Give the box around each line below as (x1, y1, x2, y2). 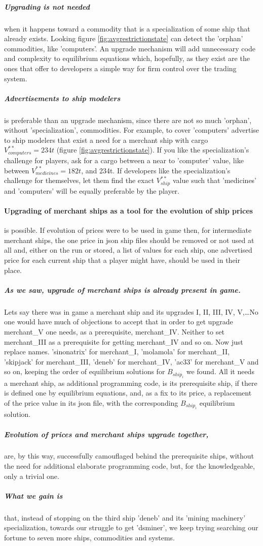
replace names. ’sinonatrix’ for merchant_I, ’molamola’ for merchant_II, (4, 346, 230, 357)
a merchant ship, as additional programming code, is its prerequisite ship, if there (4, 377, 257, 388)
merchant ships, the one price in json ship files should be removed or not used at (4, 234, 254, 245)
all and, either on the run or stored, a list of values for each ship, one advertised (4, 245, 252, 255)
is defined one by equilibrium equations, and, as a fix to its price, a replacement (4, 387, 252, 398)
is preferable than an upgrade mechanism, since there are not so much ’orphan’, (4, 114, 252, 125)
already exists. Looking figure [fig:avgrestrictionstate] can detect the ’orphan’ (4, 33, 243, 44)
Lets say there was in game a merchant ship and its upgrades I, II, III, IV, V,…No (4, 306, 258, 317)
